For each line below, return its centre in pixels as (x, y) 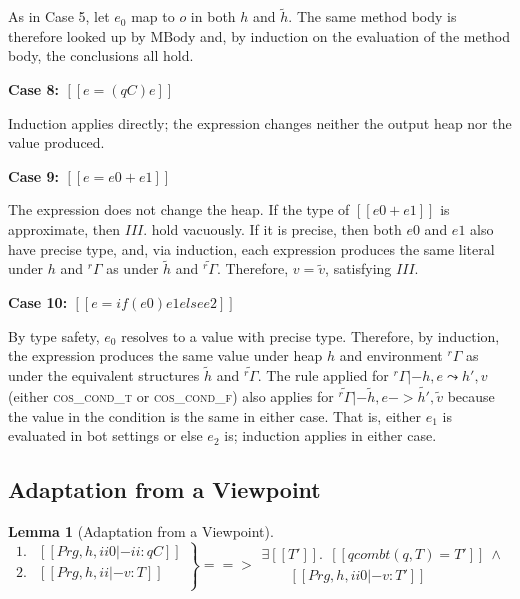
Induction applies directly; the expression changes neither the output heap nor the (260, 122)
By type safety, (54, 335)
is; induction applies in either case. (330, 435)
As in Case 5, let (59, 16)
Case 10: (38, 302)
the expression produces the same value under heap (165, 355)
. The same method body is (372, 16)
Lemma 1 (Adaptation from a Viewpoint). (141, 530)
